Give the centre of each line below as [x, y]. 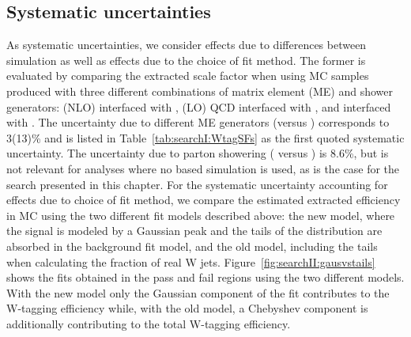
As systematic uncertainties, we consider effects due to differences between [187, 45]
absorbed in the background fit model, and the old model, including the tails [192, 246]
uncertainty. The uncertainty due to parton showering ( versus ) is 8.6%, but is [198, 153]
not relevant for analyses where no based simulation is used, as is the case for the [203, 168]
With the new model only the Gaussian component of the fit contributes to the [198, 292]
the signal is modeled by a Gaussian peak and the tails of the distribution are [194, 231]
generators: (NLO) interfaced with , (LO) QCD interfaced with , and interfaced [199, 106]
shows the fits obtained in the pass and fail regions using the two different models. [205, 277]
